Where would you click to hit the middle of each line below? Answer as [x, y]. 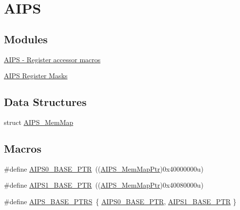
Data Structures [45, 102]
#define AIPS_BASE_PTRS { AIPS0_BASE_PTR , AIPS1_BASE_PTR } [120, 201]
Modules [26, 39]
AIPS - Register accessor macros [52, 59]
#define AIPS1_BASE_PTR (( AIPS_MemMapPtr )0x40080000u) [104, 185]
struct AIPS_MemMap [39, 122]
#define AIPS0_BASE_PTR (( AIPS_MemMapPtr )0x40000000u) [104, 168]
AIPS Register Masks [36, 76]
